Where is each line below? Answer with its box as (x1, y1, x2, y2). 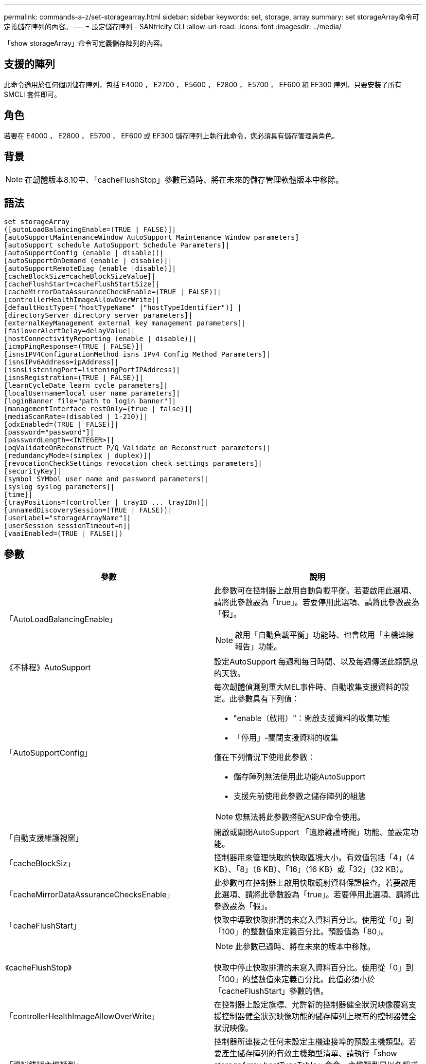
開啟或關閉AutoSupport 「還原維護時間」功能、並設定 (214, 827, 411, 837)
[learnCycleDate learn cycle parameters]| (4, 381, 168, 390)
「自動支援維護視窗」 (5, 833, 84, 843)
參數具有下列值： (237, 694, 300, 704)
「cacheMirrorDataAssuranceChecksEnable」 (5, 890, 175, 900)
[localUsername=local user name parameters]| (4, 389, 180, 398)
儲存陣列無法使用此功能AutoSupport (233, 772, 366, 782)
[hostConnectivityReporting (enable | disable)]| (4, 335, 197, 343)
